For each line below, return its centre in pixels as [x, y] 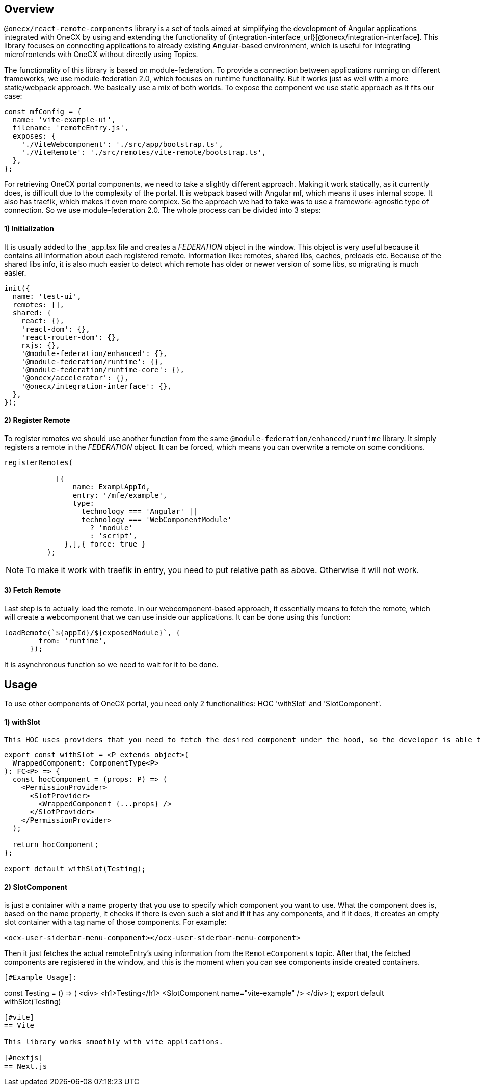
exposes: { [34, 136]
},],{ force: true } [105, 544]
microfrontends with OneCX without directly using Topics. [101, 54]
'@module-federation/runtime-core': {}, [103, 370]
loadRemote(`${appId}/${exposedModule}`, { [92, 633]
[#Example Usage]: [41, 978]
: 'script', [114, 536]
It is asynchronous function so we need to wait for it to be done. [111, 665]
